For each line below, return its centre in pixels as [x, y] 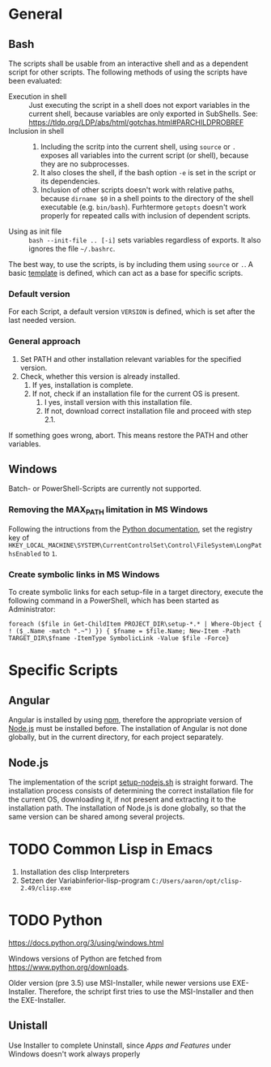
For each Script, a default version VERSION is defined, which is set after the [132, 312]
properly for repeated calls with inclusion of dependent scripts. [145, 215]
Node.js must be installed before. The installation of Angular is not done [128, 729]
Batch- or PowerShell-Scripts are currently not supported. [105, 488]
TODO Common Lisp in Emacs [111, 850]
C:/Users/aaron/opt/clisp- [197, 881]
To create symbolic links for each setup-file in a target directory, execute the [136, 592]
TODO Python [55, 921]
